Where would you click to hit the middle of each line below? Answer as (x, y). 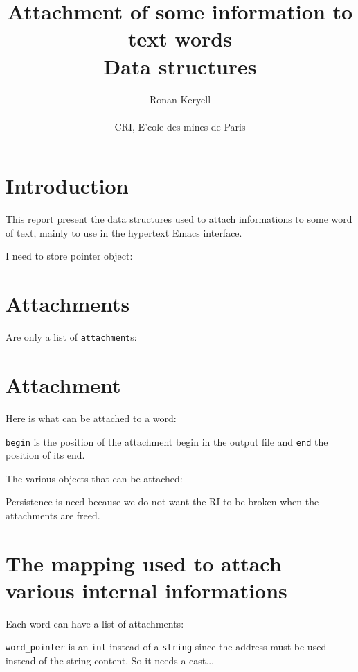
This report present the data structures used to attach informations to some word (179, 219)
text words (180, 39)
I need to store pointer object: (69, 256)
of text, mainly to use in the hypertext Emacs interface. (124, 232)
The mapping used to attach (144, 563)
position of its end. (45, 455)
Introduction (67, 186)
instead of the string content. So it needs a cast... (110, 661)
